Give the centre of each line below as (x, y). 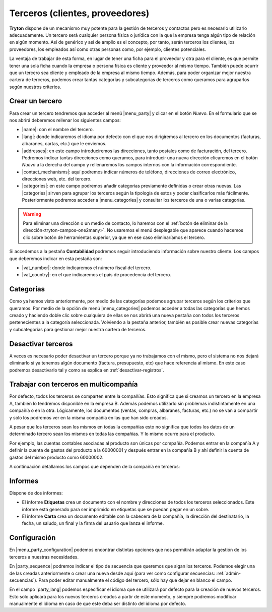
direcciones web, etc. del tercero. (57, 179)
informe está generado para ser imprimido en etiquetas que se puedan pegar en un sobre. (116, 509)
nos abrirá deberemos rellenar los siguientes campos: (65, 120)
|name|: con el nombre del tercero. (58, 130)
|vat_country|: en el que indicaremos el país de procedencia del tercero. (96, 275)
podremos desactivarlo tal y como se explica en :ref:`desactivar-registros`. (87, 370)
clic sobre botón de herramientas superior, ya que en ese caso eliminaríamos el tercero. (114, 237)
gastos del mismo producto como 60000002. (56, 457)
